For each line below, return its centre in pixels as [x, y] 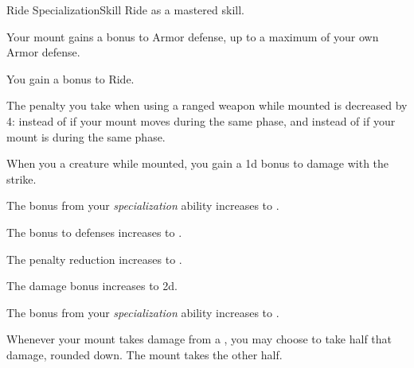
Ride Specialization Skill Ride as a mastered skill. [125, 10]
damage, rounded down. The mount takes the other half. [145, 354]
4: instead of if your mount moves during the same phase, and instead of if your [201, 120]
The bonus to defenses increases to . [94, 232]
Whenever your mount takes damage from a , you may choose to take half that [199, 339]
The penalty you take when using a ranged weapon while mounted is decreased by [207, 105]
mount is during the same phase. [86, 136]
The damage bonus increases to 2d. [92, 286]
